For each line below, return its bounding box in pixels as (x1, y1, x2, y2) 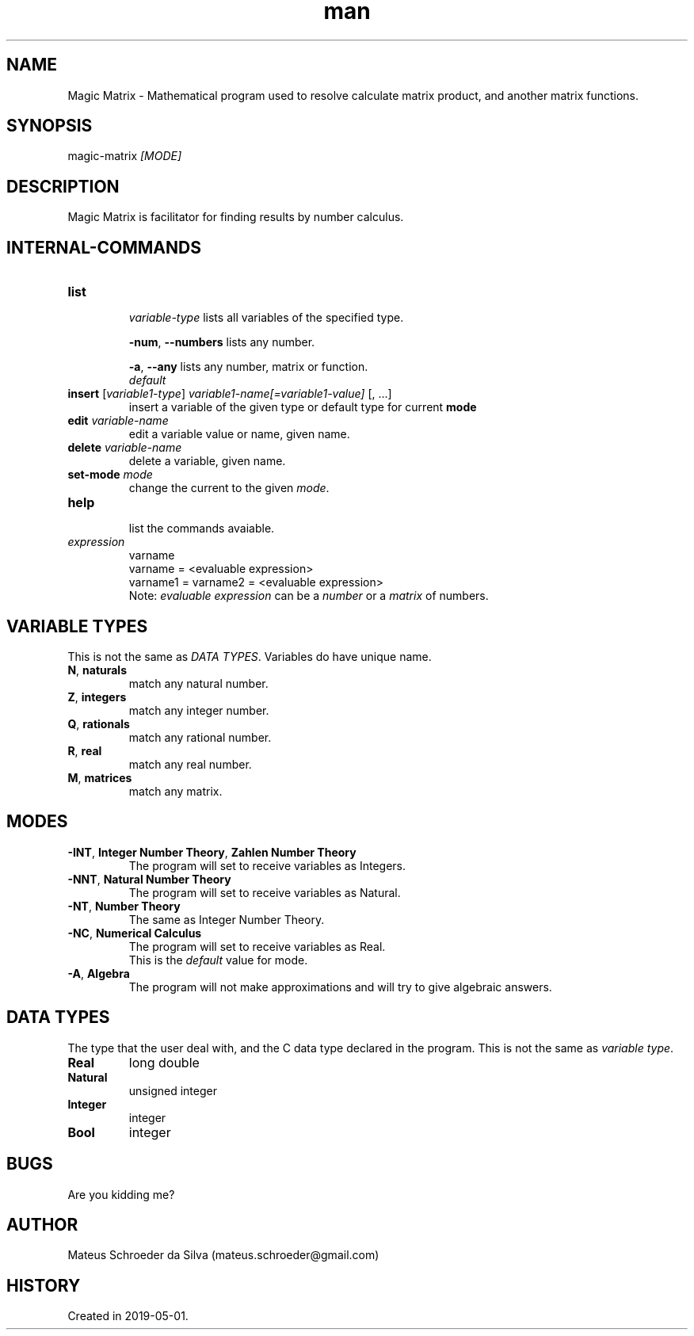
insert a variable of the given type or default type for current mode (128, 400, 477, 414)
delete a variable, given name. (128, 454, 286, 468)
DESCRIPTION (6, 176, 120, 197)
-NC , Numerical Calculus (67, 926, 202, 940)
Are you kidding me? (67, 1187, 175, 1201)
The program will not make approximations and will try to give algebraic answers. (128, 979, 552, 994)
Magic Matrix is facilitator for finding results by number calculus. (67, 210, 404, 224)
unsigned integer (128, 1083, 217, 1097)
